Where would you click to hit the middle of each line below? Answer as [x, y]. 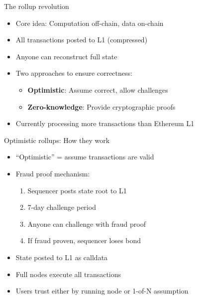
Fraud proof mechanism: [53, 173]
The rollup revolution [37, 6]
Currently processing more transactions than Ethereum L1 [105, 123]
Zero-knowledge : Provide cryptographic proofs [101, 106]
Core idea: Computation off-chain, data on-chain [90, 23]
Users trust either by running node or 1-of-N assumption [102, 291]
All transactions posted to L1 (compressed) [82, 40]
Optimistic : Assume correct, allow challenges [98, 89]
